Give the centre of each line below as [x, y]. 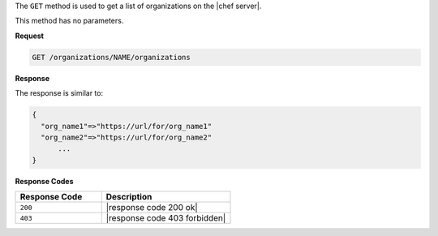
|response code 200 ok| [152, 208]
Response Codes [44, 181]
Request [30, 36]
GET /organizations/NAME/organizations [111, 57]
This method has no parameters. [69, 21]
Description [129, 197]
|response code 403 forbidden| [166, 218]
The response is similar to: [59, 93]
